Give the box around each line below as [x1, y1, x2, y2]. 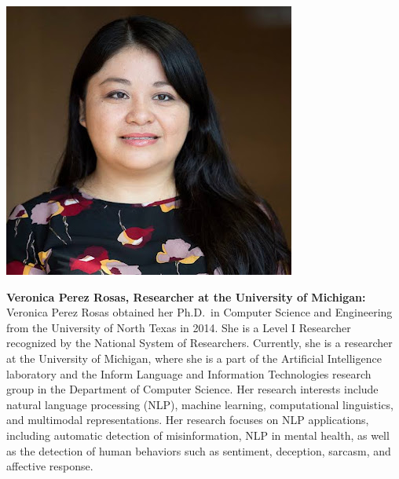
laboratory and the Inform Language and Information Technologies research [6, 365, 372, 382]
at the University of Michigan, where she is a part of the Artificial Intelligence [6, 349, 382, 366]
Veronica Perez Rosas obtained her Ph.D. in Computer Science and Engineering [6, 304, 393, 320]
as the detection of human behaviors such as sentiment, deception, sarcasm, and [6, 442, 391, 459]
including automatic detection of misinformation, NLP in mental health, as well [6, 426, 390, 443]
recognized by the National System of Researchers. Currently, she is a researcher [6, 335, 393, 351]
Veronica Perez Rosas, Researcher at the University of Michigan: [6, 288, 366, 305]
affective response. [6, 458, 93, 474]
